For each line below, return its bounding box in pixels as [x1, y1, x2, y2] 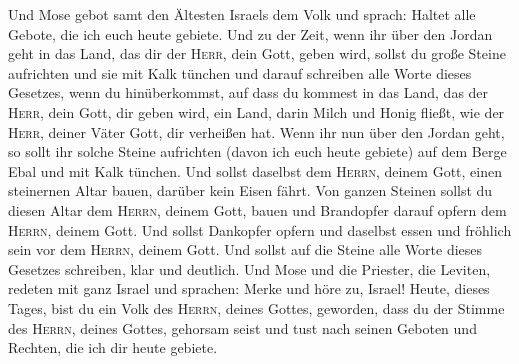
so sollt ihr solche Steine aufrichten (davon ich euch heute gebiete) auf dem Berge [8, 141, 507, 162]
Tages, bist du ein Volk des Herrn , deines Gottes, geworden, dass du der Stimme [8, 297, 505, 318]
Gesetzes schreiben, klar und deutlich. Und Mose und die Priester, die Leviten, [8, 258, 491, 279]
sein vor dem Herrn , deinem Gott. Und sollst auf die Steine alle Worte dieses [8, 239, 483, 260]
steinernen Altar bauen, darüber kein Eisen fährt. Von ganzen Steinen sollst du [8, 180, 493, 201]
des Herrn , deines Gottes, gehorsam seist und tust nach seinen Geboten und [8, 317, 477, 338]
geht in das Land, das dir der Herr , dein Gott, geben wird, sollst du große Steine [8, 43, 506, 64]
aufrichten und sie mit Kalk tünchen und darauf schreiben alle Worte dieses [8, 62, 472, 83]
